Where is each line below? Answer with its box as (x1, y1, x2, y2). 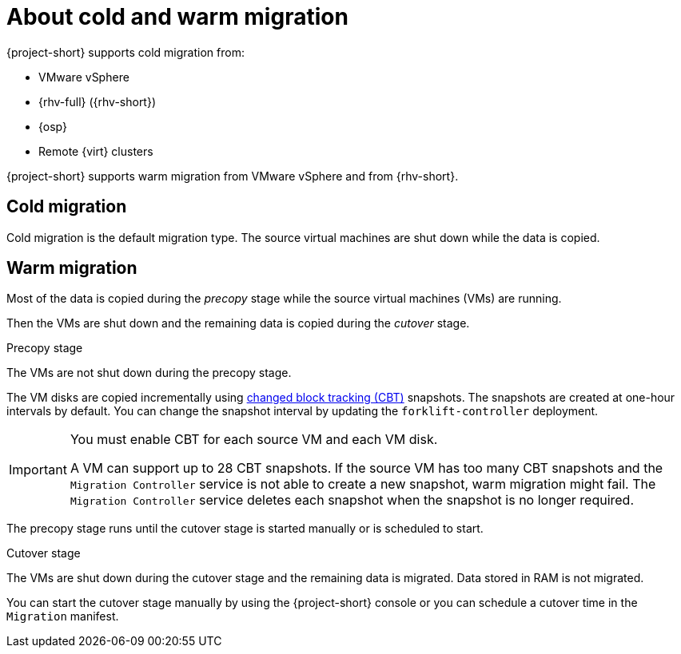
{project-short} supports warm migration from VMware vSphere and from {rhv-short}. (6, 168, 459, 183)
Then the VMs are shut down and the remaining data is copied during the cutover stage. (6, 316, 470, 331)
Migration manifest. (6, 609, 119, 624)
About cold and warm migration (6, 3, 348, 30)
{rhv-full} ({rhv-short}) (38, 94, 157, 109)
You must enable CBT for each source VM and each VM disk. (70, 431, 438, 448)
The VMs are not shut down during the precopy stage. (6, 366, 292, 380)
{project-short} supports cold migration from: (6, 45, 245, 59)
